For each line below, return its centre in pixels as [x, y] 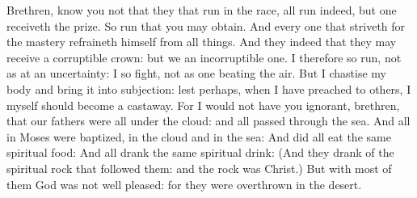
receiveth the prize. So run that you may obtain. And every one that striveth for [206, 25]
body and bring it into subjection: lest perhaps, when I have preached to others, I [209, 88]
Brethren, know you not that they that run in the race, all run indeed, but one [202, 10]
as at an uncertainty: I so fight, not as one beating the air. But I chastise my [197, 73]
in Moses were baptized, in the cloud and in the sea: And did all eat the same [199, 136]
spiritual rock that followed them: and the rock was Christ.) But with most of [199, 168]
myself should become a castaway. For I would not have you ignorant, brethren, [203, 105]
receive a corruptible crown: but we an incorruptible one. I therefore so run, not [204, 57]
